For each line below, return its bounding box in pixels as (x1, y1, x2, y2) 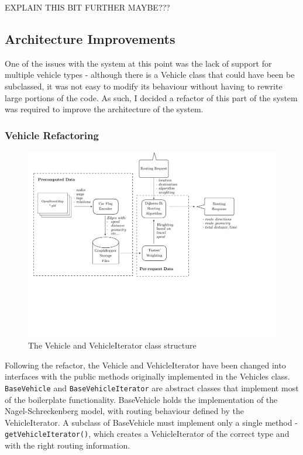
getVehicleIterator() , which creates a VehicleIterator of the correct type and (5, 428, 290, 440)
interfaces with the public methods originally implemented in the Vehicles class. (5, 370, 290, 382)
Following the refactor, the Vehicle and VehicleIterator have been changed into (5, 359, 286, 371)
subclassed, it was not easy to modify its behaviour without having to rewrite (5, 80, 283, 92)
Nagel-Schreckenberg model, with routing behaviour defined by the (5, 405, 244, 417)
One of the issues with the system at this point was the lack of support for (5, 57, 272, 69)
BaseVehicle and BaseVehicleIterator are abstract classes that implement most (5, 381, 299, 394)
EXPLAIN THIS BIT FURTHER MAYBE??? (5, 1, 170, 13)
